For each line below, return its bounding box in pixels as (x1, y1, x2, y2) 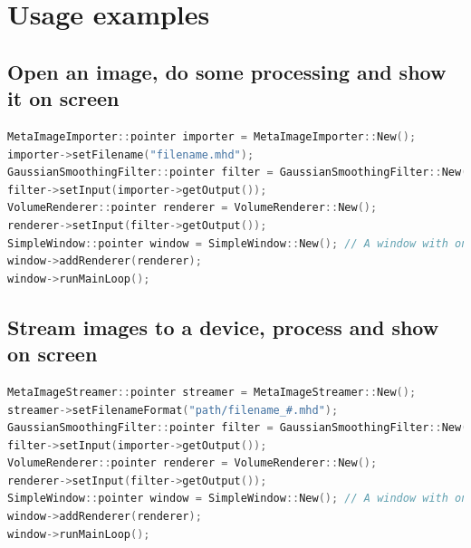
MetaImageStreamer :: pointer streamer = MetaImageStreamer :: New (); (7, 385, 417, 399)
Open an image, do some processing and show (7, 57, 447, 85)
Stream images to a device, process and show (7, 312, 439, 341)
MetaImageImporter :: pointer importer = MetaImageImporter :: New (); (7, 130, 417, 143)
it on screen (7, 84, 120, 112)
